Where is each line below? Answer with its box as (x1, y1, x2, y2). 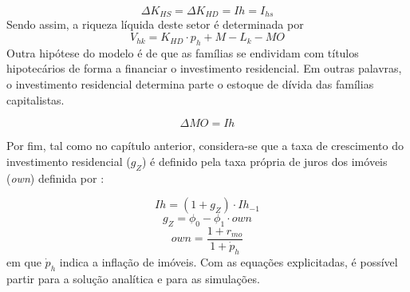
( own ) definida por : (6, 169, 104, 186)
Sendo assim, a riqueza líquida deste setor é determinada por (6, 16, 304, 33)
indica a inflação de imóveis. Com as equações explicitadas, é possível (59, 253, 398, 270)
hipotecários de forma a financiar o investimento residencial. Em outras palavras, (6, 60, 402, 77)
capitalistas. (6, 91, 65, 108)
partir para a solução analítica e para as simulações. (6, 270, 260, 286)
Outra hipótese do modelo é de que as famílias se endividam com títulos (6, 44, 359, 61)
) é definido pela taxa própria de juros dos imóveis (141, 152, 388, 169)
